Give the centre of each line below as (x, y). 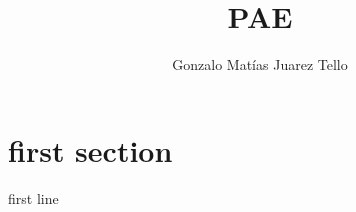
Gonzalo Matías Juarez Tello (260, 64)
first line (33, 197)
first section (90, 149)
